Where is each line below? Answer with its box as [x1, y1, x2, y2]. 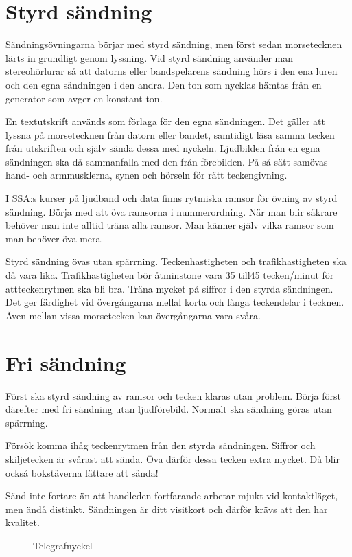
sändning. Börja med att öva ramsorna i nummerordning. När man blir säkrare [5, 204, 338, 218]
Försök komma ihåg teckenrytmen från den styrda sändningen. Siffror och [5, 438, 316, 453]
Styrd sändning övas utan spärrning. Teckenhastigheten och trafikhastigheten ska [5, 254, 347, 269]
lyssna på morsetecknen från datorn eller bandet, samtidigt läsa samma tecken [5, 127, 335, 141]
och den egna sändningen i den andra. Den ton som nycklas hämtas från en [5, 77, 322, 91]
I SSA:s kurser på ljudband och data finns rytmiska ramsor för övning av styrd [5, 191, 338, 205]
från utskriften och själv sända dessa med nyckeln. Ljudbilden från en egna [5, 141, 320, 155]
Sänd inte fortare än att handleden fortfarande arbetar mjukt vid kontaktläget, [5, 488, 338, 503]
